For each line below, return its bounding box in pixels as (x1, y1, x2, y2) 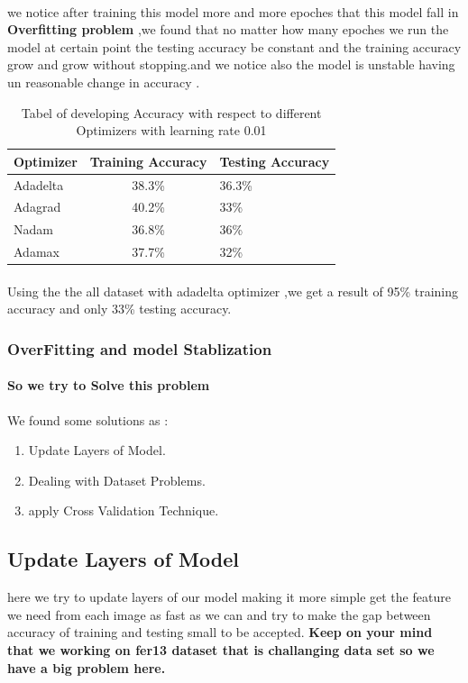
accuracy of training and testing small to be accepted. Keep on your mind (7, 623, 433, 642)
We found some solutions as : (7, 410, 169, 429)
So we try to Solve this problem (7, 376, 210, 395)
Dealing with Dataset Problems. (28, 470, 206, 489)
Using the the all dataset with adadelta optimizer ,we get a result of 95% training (7, 281, 459, 300)
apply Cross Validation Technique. (28, 501, 219, 520)
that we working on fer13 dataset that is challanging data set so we (7, 641, 435, 659)
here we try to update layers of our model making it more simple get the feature (7, 587, 451, 606)
